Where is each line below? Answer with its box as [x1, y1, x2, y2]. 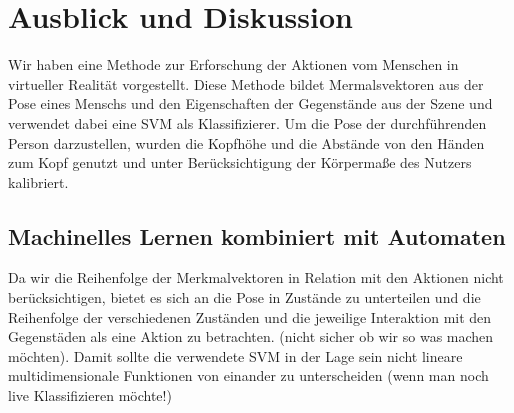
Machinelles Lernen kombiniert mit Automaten [8, 220, 506, 251]
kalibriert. [8, 171, 69, 192]
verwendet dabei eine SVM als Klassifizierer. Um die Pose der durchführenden [8, 112, 487, 133]
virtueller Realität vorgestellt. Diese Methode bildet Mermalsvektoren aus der [8, 73, 484, 94]
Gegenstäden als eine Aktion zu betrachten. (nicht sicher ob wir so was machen [8, 326, 494, 347]
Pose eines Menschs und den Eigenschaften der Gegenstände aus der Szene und [8, 93, 493, 114]
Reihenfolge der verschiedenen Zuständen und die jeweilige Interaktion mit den [8, 306, 492, 327]
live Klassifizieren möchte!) [8, 385, 172, 406]
